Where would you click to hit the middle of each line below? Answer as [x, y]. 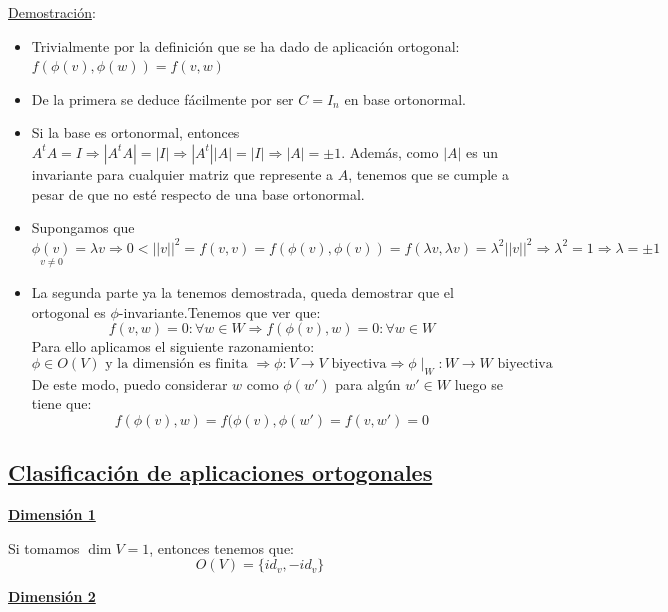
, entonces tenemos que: [222, 547]
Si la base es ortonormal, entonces [135, 132]
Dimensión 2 [52, 596]
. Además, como [390, 151]
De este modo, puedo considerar [129, 383]
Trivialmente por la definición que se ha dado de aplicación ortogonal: [245, 45]
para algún [368, 383]
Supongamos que [83, 227]
